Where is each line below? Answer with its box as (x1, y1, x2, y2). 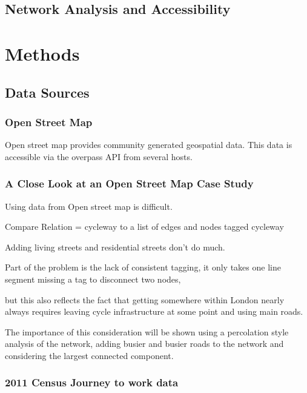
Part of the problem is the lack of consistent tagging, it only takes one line (5, 261, 281, 274)
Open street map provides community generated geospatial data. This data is (5, 138, 292, 151)
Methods (5, 41, 80, 65)
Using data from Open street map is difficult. (5, 200, 173, 212)
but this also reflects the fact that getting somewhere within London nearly (5, 293, 285, 306)
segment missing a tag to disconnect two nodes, (5, 272, 181, 285)
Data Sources (5, 82, 90, 101)
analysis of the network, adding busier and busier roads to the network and (5, 337, 284, 350)
